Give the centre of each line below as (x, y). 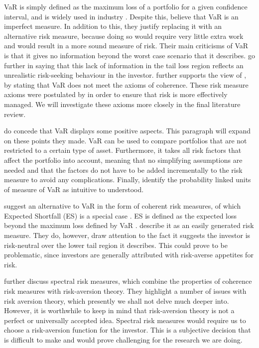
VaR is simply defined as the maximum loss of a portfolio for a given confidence (126, 6)
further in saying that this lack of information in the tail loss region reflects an (124, 65)
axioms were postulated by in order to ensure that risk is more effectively (116, 94)
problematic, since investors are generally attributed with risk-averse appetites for (129, 255)
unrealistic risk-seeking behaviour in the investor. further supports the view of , (125, 75)
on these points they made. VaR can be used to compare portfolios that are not (126, 140)
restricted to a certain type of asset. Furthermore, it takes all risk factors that (123, 150)
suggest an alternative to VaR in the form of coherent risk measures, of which (123, 206)
